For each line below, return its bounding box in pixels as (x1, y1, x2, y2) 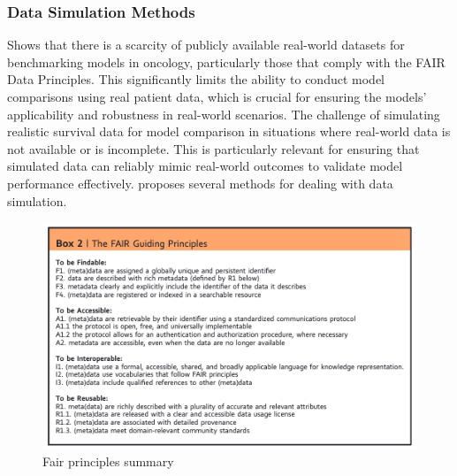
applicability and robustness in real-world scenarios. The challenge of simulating (7, 104, 440, 123)
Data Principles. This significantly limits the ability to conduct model (7, 70, 385, 88)
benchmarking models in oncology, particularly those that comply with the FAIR (7, 52, 446, 71)
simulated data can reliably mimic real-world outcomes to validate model (7, 157, 403, 175)
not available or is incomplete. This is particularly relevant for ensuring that (7, 139, 420, 157)
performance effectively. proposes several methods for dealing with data (7, 173, 393, 192)
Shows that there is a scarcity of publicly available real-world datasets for (7, 35, 405, 54)
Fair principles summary (42, 452, 174, 471)
